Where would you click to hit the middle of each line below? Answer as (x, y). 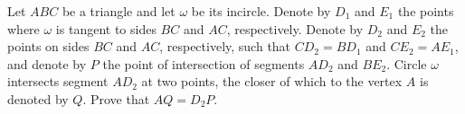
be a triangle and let (119, 11)
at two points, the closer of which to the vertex (272, 81)
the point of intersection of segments (204, 63)
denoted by (38, 98)
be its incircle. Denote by (261, 11)
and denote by (47, 63)
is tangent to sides (106, 28)
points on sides (48, 46)
